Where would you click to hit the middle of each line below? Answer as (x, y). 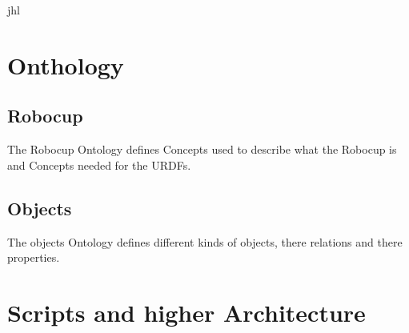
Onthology (66, 64)
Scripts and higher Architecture (186, 312)
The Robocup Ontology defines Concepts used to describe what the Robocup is (202, 149)
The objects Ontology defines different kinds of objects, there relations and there (205, 241)
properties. (34, 257)
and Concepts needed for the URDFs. (99, 164)
